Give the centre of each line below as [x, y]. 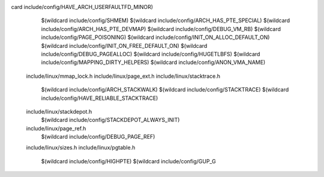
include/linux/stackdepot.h [59, 111]
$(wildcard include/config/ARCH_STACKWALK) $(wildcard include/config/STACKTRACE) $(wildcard [165, 90]
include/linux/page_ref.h [56, 128]
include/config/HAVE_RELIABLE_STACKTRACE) [100, 98]
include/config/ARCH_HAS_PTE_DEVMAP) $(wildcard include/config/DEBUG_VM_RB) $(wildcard [161, 29]
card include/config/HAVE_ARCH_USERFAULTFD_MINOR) [82, 7]
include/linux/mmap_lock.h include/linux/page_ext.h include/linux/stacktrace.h [123, 76]
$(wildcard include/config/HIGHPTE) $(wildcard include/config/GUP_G [128, 161]
